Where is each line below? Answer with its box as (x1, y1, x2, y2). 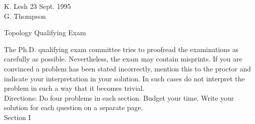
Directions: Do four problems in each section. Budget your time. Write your (4, 92, 234, 103)
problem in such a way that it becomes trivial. (4, 83, 145, 93)
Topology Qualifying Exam (4, 27, 86, 38)
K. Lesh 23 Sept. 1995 (4, 1, 71, 11)
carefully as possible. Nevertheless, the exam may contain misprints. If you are (4, 54, 243, 64)
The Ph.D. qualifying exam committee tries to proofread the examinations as (4, 44, 239, 54)
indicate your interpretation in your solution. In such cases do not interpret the (4, 73, 245, 83)
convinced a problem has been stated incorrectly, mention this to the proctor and (4, 63, 251, 73)
